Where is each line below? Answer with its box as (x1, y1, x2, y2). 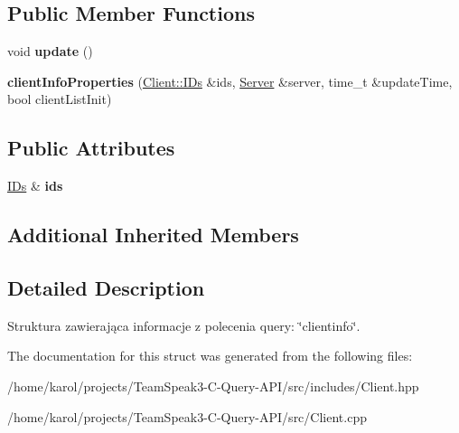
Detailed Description (7, 273, 205, 301)
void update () (7, 42, 93, 61)
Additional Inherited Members (7, 221, 299, 249)
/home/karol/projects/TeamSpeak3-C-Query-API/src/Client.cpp (7, 407, 367, 426)
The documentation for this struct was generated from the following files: (7, 346, 413, 365)
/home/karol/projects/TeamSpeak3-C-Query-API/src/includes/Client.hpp (7, 376, 419, 395)
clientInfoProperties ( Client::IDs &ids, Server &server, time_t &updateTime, (7, 71, 453, 90)
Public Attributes (7, 134, 175, 162)
